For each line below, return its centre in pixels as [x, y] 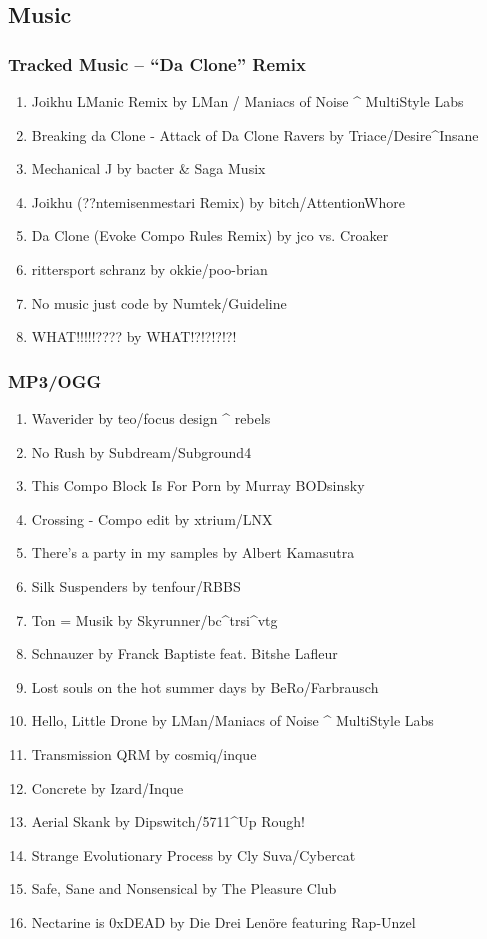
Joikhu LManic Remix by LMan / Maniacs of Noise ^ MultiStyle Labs [247, 101]
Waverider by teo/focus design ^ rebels [151, 417]
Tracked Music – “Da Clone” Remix [157, 63]
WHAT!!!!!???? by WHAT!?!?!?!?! [134, 336]
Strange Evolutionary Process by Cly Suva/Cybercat [193, 854]
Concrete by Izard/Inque [107, 787]
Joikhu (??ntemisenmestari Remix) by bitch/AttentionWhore [218, 201]
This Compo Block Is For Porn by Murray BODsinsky [198, 485]
